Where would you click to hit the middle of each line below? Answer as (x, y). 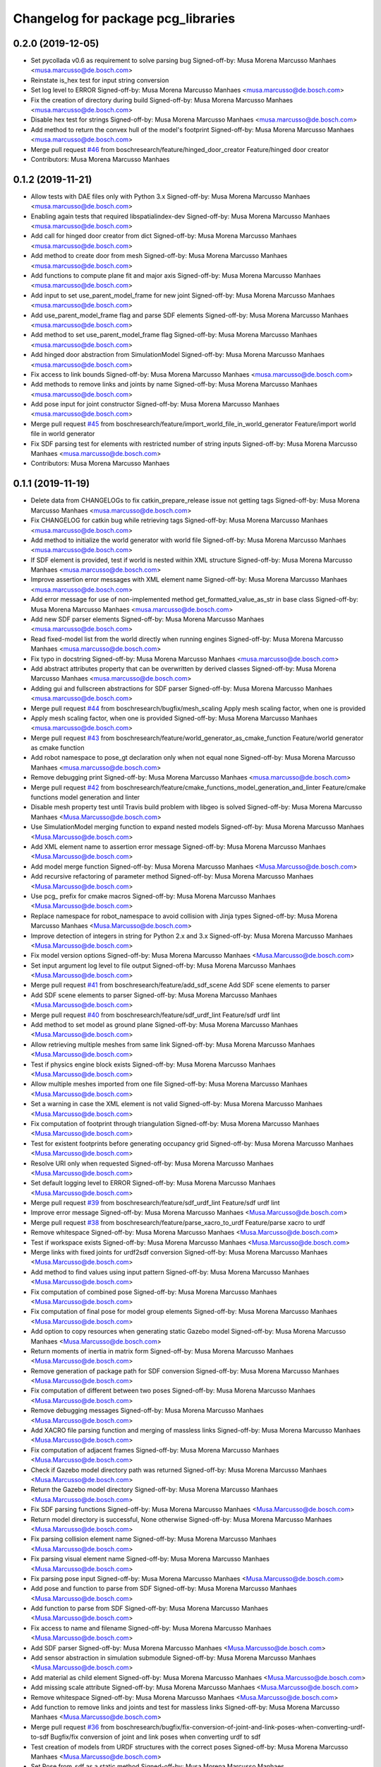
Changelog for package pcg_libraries (124, 18)
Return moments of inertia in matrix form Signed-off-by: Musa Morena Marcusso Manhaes (162, 1351)
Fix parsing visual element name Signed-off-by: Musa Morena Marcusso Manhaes (150, 1559)
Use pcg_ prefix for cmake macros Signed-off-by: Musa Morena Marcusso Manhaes (153, 896)
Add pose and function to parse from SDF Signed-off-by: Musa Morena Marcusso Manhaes (164, 1589)
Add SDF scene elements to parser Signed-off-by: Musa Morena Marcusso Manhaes (154, 995)
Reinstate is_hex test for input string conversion (100, 80)
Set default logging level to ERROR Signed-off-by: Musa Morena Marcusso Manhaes (153, 1183)
